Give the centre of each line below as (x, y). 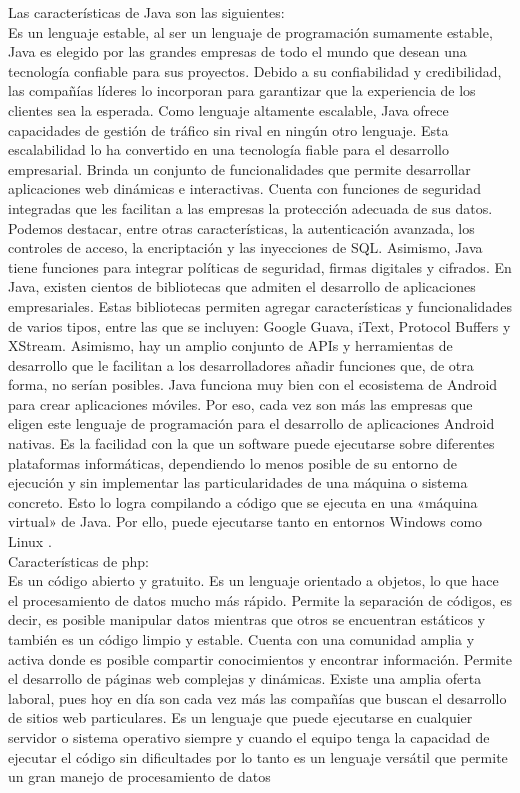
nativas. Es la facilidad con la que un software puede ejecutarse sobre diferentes (251, 443)
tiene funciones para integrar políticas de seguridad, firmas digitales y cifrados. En (260, 266)
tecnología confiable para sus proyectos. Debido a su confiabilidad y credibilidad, (255, 70)
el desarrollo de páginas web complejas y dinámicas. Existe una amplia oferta (245, 678)
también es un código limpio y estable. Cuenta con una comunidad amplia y (241, 639)
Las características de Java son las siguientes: (146, 12)
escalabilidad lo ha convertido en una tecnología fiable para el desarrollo (228, 149)
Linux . (30, 541)
